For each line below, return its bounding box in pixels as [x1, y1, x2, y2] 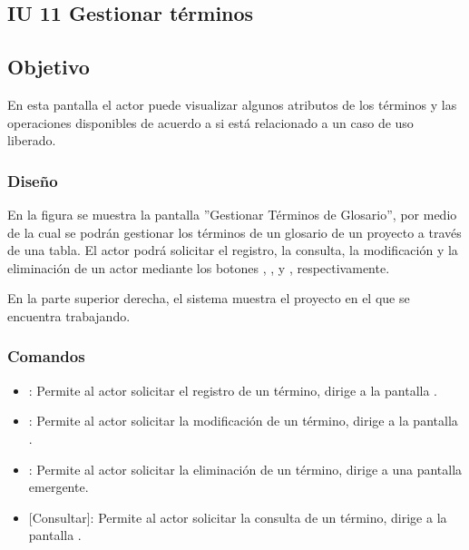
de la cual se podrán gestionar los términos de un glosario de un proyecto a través [7, 222, 462, 241]
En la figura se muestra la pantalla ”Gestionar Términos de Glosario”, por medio [7, 204, 457, 223]
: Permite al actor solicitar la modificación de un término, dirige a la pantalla [28, 411, 458, 430]
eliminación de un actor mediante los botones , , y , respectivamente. [7, 258, 390, 277]
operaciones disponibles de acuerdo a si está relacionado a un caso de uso [7, 113, 414, 132]
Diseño [7, 169, 58, 192]
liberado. [7, 131, 56, 150]
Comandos [7, 345, 85, 368]
